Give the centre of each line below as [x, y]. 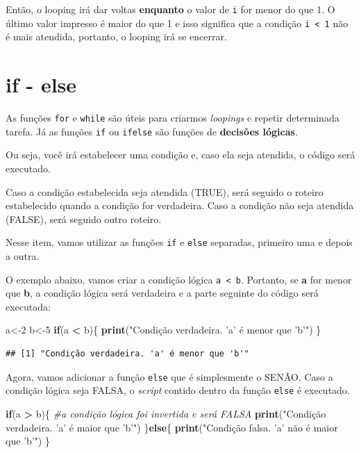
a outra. [23, 255]
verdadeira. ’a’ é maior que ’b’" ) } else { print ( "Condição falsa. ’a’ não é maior [172, 427]
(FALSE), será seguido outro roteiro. [84, 219]
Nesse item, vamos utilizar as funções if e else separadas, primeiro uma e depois [179, 242]
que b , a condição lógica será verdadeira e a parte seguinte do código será [162, 293]
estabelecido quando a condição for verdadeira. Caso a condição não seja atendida [180, 205]
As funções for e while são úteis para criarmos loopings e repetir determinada [173, 118]
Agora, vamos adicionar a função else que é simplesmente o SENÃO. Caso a [169, 376]
